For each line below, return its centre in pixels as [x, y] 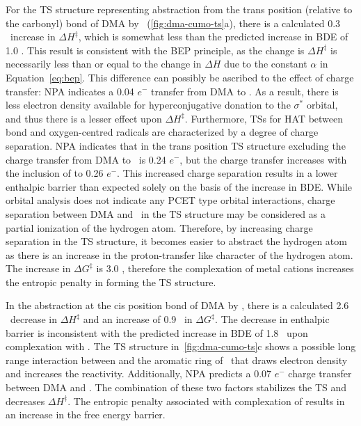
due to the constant [266, 64]
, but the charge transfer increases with [263, 159]
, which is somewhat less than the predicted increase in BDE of [213, 37]
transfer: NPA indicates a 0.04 [70, 91]
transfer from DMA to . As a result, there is [245, 91]
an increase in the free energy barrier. [86, 415]
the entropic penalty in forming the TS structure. [111, 282]
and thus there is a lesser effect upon [84, 118]
